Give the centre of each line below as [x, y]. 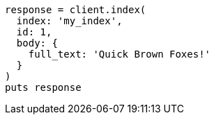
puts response [43, 87]
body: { [37, 43]
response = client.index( [76, 10]
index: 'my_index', [69, 21]
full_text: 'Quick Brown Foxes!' [120, 54]
